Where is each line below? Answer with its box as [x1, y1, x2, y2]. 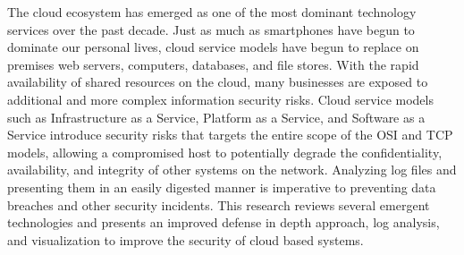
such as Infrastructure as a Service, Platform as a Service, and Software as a [7, 107, 426, 126]
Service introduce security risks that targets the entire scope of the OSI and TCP [7, 125, 453, 144]
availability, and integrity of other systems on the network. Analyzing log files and [7, 160, 457, 179]
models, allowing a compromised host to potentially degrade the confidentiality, [7, 142, 443, 161]
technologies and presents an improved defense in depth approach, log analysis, [7, 213, 440, 232]
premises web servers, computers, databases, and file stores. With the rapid [7, 55, 419, 73]
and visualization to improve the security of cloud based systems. [7, 230, 364, 249]
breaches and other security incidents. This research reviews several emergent [7, 195, 430, 214]
